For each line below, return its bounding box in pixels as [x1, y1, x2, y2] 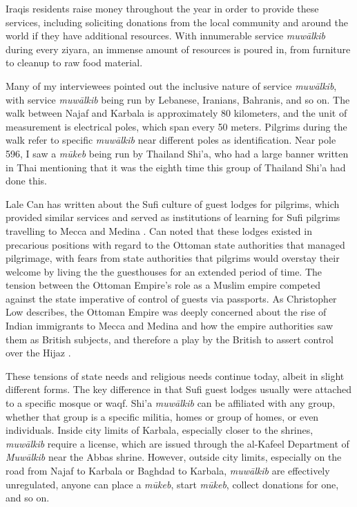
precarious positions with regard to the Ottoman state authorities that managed [6, 237, 345, 251]
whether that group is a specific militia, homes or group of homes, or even [6, 409, 319, 423]
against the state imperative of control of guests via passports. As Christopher [6, 291, 337, 305]
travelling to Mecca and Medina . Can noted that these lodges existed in [6, 223, 312, 238]
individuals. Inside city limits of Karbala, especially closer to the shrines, [6, 423, 313, 437]
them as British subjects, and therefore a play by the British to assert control [6, 332, 334, 346]
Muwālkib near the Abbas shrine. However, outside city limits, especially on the [6, 450, 342, 464]
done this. [6, 173, 47, 188]
